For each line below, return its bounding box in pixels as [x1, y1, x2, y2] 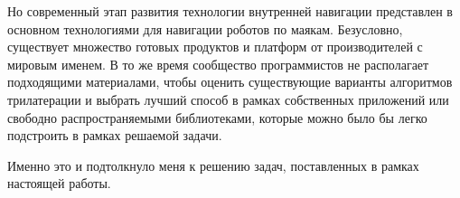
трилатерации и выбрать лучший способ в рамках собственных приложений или [7, 90, 449, 108]
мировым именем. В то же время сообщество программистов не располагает [7, 54, 429, 73]
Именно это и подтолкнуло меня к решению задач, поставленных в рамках [7, 156, 419, 174]
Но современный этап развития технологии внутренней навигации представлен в [7, 2, 453, 20]
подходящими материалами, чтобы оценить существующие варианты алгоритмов [7, 72, 453, 91]
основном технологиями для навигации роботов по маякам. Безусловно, [7, 19, 403, 38]
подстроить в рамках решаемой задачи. [7, 126, 222, 145]
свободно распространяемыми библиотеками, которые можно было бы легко [7, 108, 427, 127]
